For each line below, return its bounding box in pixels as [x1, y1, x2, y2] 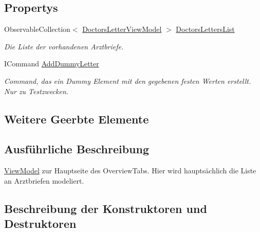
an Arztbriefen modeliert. [4, 175, 84, 186]
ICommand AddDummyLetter [4, 58, 99, 69]
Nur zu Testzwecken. [4, 85, 69, 96]
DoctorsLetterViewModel [82, 24, 162, 34]
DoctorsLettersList [176, 24, 235, 34]
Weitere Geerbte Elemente [4, 111, 149, 127]
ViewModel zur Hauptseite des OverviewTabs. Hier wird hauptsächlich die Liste [4, 165, 256, 176]
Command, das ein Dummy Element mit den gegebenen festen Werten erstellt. [4, 75, 251, 86]
